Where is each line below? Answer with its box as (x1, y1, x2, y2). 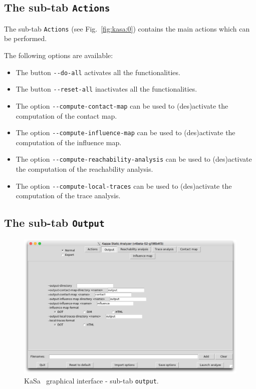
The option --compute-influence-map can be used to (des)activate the (16, 127, 235, 138)
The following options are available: (4, 50, 113, 61)
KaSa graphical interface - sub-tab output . (24, 375, 159, 386)
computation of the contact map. (16, 110, 117, 121)
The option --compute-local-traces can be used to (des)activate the (16, 180, 232, 191)
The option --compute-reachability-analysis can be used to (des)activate (16, 154, 252, 164)
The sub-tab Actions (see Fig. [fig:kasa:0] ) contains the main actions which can (4, 23, 250, 34)
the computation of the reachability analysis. (16, 164, 153, 174)
